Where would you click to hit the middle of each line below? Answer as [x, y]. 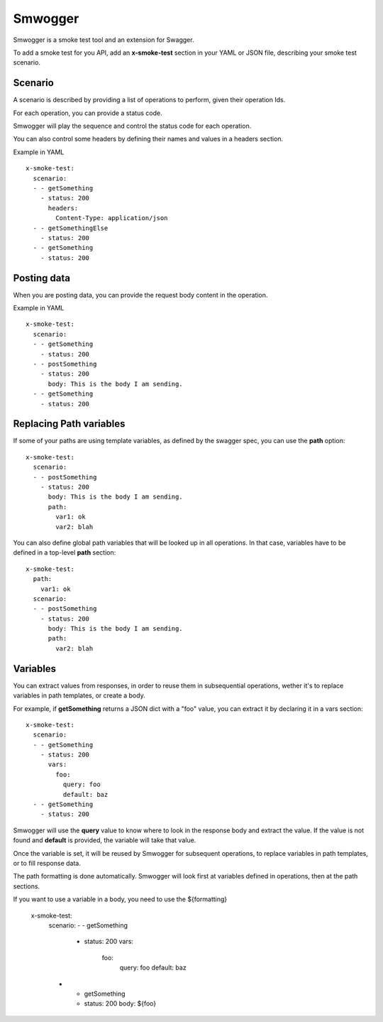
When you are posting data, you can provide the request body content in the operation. [140, 295]
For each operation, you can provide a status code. [88, 113]
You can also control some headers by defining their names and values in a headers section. [148, 139]
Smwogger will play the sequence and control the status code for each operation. [132, 126]
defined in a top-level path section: [65, 553]
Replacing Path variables [69, 424]
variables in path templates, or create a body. [79, 695]
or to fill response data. [47, 863]
